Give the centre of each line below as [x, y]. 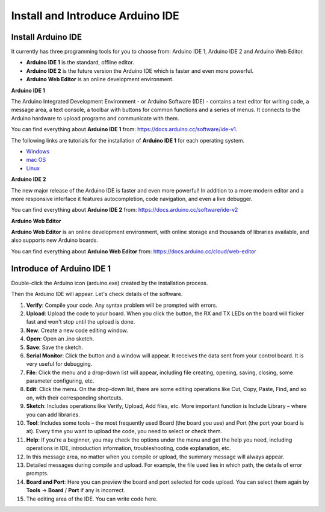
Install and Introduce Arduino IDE [95, 16]
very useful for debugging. [59, 364]
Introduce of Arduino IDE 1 [61, 269]
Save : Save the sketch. [55, 347]
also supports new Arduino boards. [55, 240]
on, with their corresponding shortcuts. [75, 398]
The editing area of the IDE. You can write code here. [92, 499]
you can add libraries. [53, 415]
